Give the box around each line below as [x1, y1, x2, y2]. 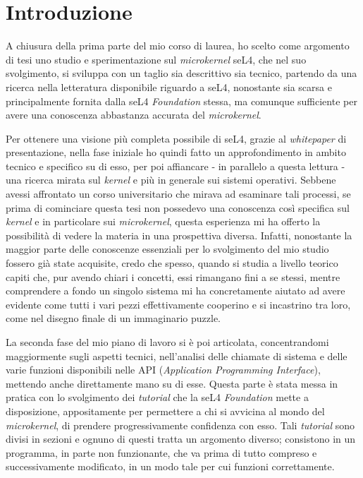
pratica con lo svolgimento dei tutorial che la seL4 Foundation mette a [6, 390, 309, 405]
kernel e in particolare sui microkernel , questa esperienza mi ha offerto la [6, 214, 321, 229]
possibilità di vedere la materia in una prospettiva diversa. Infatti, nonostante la [6, 227, 352, 242]
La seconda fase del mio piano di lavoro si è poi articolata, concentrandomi [6, 335, 329, 349]
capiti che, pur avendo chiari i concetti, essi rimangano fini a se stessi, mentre [6, 269, 340, 284]
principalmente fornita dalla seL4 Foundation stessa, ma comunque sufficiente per [6, 93, 357, 108]
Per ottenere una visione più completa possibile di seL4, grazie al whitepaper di [6, 131, 347, 145]
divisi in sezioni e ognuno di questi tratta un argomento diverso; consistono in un [6, 431, 356, 446]
